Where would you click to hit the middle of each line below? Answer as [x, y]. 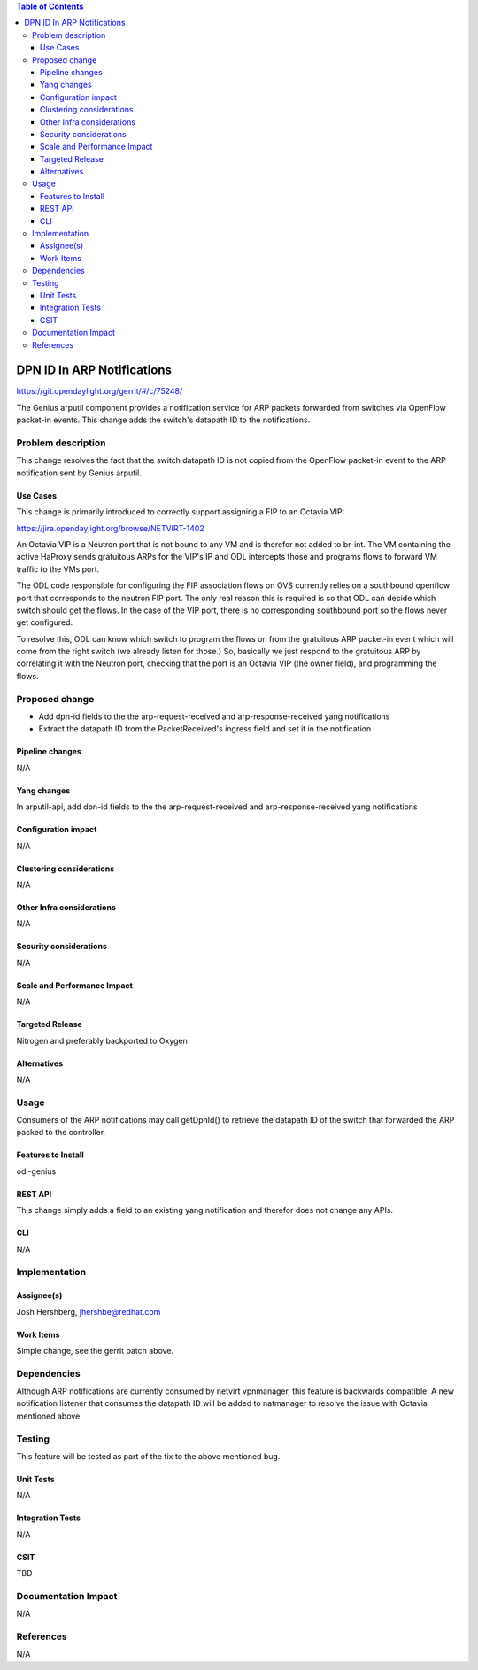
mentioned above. [50, 1416]
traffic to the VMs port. [58, 569]
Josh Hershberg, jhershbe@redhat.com [89, 1311]
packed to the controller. [61, 1133]
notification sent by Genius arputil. [79, 473]
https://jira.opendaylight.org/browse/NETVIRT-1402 [111, 528]
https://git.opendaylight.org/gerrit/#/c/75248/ [100, 391]
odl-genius [36, 1171]
